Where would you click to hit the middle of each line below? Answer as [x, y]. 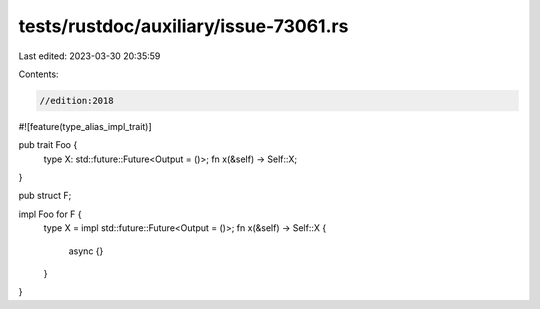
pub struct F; [45, 196]
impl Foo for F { [50, 214]
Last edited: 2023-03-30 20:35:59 [89, 56]
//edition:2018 [76, 100]
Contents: [38, 74]
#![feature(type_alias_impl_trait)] [85, 126]
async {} [86, 251]
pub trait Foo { [48, 145]
